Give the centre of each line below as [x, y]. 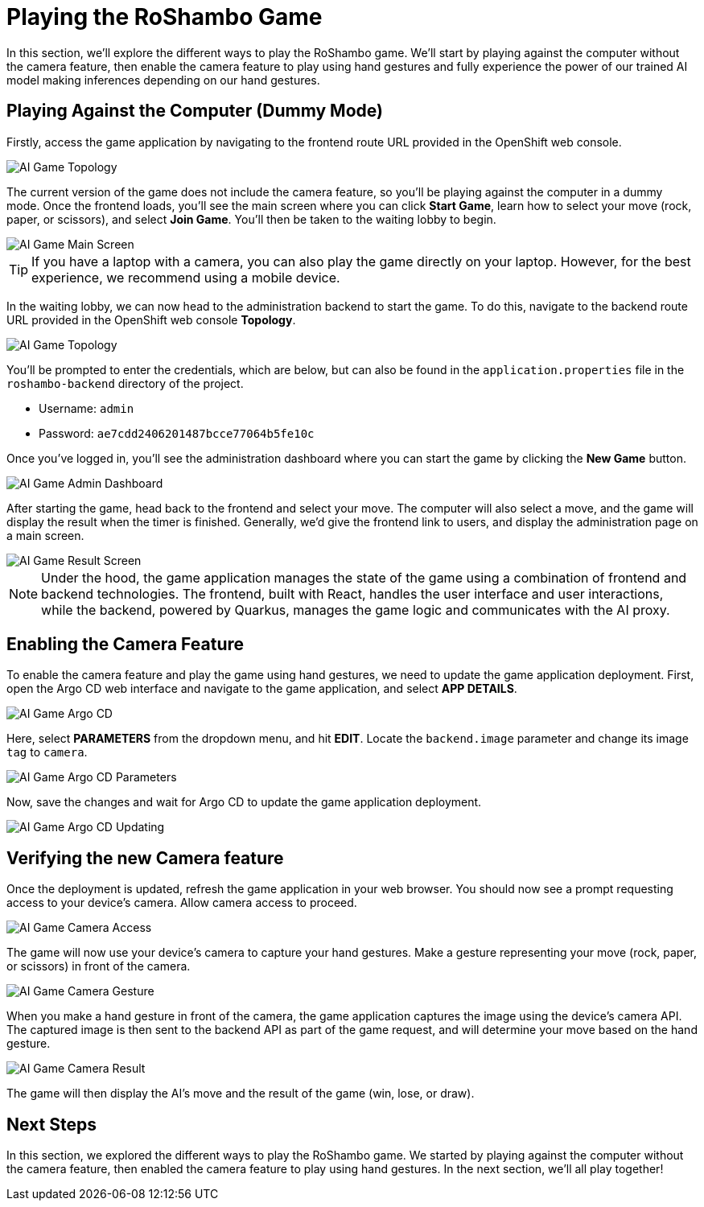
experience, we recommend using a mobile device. [186, 277]
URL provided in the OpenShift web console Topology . [151, 319]
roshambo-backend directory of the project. [125, 383]
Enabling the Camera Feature [126, 645]
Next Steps [51, 1124]
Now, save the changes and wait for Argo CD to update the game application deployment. [244, 802]
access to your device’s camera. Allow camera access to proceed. [182, 903]
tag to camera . [47, 752]
